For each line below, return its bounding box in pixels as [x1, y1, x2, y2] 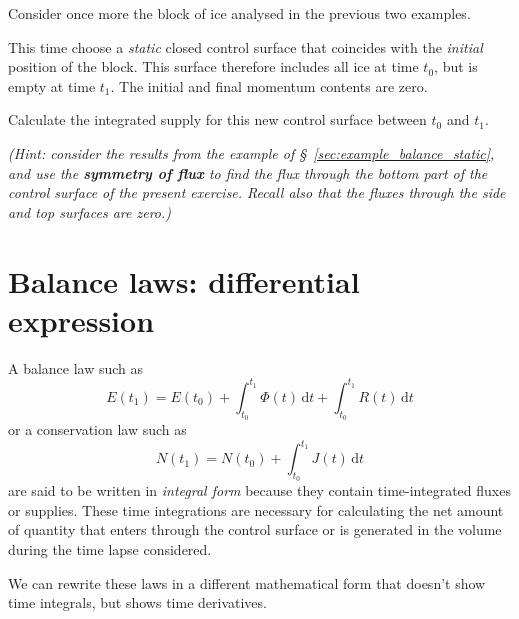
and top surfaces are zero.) [8, 201, 172, 222]
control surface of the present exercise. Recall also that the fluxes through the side [8, 182, 506, 203]
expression [8, 299, 155, 340]
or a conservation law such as [8, 418, 187, 439]
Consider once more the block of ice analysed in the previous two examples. [8, 3, 471, 23]
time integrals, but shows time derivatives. [8, 592, 267, 613]
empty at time [8, 75, 96, 96]
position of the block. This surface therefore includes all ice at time [8, 56, 419, 77]
